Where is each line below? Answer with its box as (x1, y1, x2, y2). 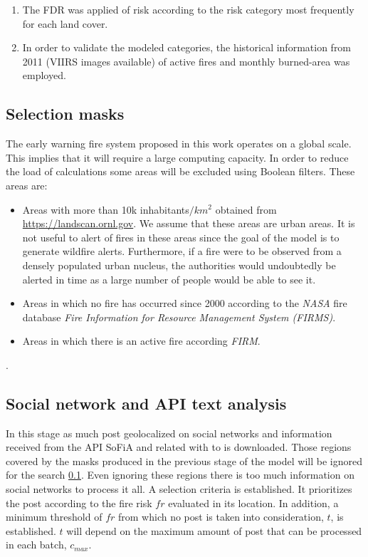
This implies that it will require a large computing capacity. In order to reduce (6, 150, 349, 165)
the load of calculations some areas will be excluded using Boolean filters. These (6, 164, 355, 179)
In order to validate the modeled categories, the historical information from (22, 40, 352, 55)
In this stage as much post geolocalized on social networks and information (6, 425, 332, 440)
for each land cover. (22, 16, 108, 31)
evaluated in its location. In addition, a (168, 495, 339, 510)
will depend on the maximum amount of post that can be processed (66, 523, 362, 538)
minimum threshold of (6, 509, 102, 524)
